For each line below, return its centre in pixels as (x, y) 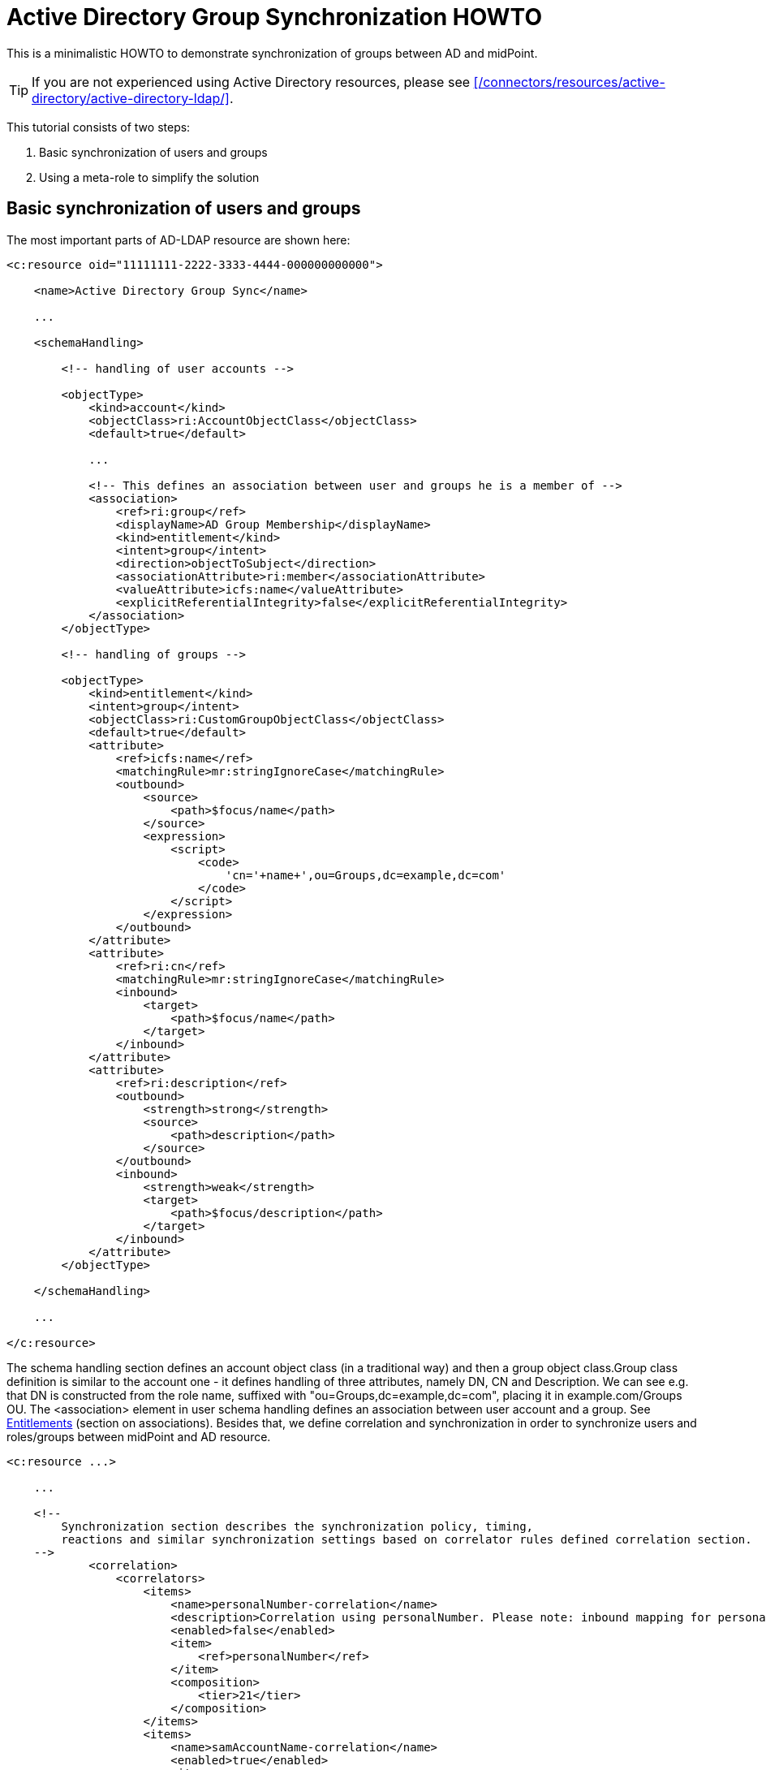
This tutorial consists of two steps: (99, 127)
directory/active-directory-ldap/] (131, 98)
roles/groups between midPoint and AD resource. (139, 1436)
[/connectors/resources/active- (569, 82)
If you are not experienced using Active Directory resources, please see (251, 82)
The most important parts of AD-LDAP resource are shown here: (179, 240)
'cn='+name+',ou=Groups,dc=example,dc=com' (366, 875)
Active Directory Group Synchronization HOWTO (274, 17)
